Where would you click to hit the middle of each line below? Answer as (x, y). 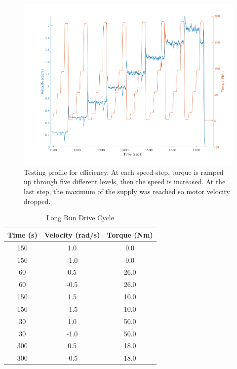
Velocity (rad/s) (72, 234)
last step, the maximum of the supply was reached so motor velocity (127, 191)
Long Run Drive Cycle (80, 218)
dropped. (37, 201)
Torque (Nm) (130, 234)
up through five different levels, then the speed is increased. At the (125, 182)
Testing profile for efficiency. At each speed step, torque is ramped (124, 172)
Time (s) (22, 234)
